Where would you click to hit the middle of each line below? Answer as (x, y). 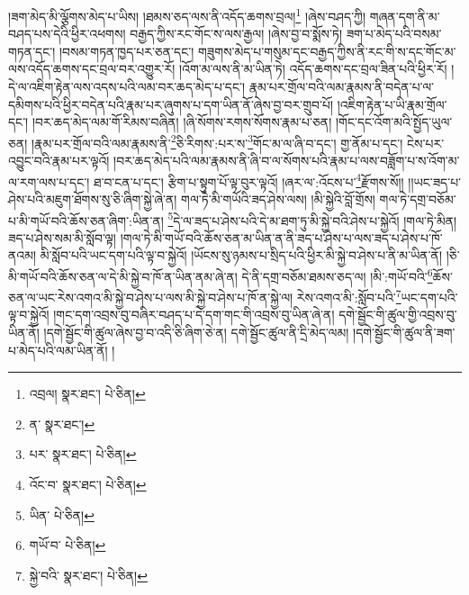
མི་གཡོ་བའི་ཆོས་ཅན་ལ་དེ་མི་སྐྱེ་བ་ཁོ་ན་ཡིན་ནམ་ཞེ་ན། (123, 276)
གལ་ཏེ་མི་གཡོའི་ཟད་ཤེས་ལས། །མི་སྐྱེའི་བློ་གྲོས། (278, 198)
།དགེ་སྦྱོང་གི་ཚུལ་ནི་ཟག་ (404, 333)
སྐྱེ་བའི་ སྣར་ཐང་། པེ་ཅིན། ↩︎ (88, 575)
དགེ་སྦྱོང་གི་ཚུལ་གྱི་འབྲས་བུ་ (398, 315)
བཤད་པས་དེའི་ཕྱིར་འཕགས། (67, 34)
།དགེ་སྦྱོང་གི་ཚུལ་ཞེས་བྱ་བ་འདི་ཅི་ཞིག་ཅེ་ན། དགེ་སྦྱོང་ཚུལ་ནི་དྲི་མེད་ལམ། (196, 333)
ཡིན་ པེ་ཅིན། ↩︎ (62, 514)
